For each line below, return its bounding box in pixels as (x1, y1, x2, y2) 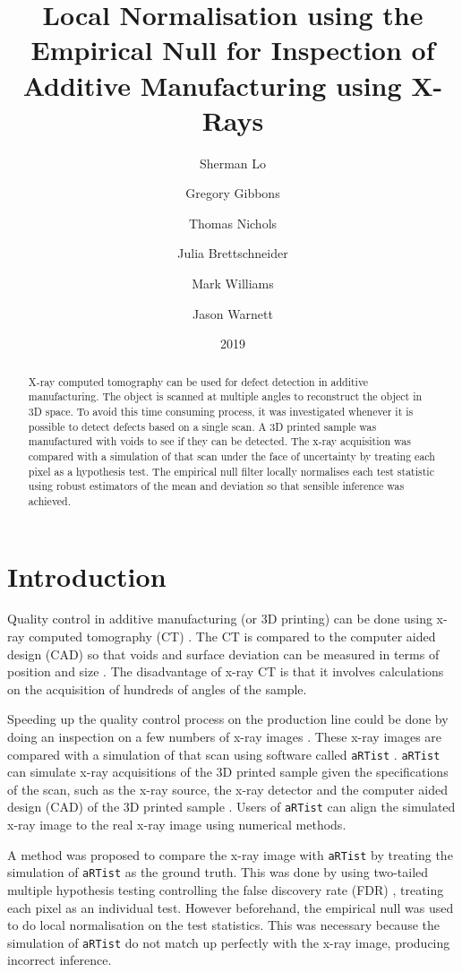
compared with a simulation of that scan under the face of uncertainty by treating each (28, 448, 435, 463)
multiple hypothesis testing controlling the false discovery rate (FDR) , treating (7, 881, 444, 899)
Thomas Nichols (188, 213, 278, 232)
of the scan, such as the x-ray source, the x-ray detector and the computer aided (7, 779, 449, 798)
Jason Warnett (192, 304, 273, 323)
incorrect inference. (7, 950, 112, 969)
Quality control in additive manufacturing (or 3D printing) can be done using (7, 609, 432, 628)
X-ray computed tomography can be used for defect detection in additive (28, 374, 369, 389)
